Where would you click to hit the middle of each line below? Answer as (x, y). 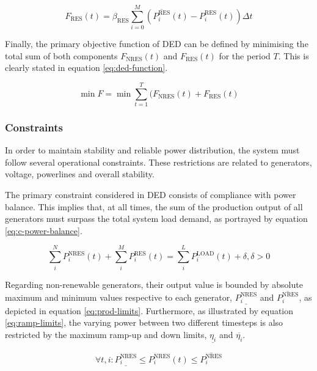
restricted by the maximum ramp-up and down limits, (106, 334)
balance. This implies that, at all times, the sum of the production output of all (154, 206)
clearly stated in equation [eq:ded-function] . (86, 68)
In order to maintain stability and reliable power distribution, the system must (152, 150)
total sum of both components (61, 55)
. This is (293, 55)
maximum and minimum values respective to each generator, (119, 297)
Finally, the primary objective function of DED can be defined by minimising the (157, 44)
